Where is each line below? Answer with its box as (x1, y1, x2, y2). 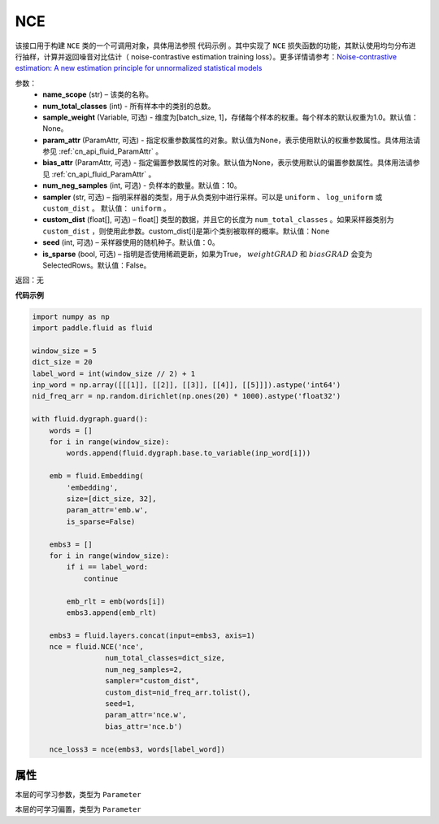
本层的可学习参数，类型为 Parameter (15, 790, 141, 800)
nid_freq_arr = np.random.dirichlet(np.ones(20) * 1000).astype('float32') (32, 391, 341, 401)
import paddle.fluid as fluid (32, 324, 153, 333)
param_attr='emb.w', (66, 505, 149, 515)
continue (83, 573, 119, 583)
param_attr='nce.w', (104, 710, 187, 720)
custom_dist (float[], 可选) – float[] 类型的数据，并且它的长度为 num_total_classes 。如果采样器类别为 (42, 215, 394, 225)
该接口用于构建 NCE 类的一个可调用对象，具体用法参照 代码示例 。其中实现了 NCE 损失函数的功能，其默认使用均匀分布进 (15, 41, 416, 50)
